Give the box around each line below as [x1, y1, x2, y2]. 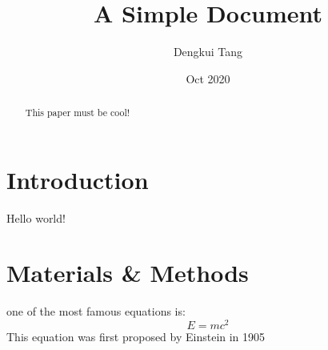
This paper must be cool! [25, 106, 130, 119]
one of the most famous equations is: [6, 303, 186, 320]
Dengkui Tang [173, 43, 243, 60]
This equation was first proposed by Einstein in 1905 [6, 328, 266, 345]
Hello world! [6, 209, 66, 226]
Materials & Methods [6, 256, 249, 289]
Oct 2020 [186, 70, 230, 86]
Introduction [6, 163, 149, 195]
